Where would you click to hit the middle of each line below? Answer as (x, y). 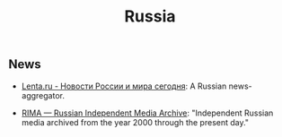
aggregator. (43, 95)
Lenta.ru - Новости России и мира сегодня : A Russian (124, 86)
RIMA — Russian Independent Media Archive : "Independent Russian (147, 113)
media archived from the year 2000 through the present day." (135, 122)
